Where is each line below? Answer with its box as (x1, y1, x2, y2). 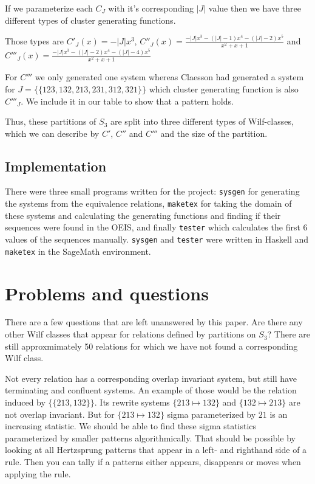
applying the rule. (5, 467, 71, 480)
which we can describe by (5, 126, 100, 139)
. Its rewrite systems (94, 396, 170, 409)
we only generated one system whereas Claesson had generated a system (35, 71, 304, 83)
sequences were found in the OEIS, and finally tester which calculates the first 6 (5, 221, 308, 233)
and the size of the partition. (160, 126, 268, 139)
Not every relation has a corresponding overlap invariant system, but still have (5, 372, 297, 384)
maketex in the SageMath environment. (5, 244, 151, 257)
